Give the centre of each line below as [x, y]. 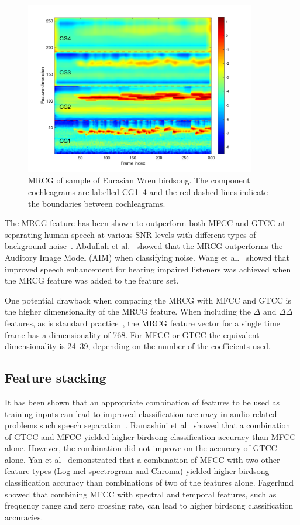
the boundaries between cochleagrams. [97, 203]
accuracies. [24, 517]
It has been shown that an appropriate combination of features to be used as [142, 402]
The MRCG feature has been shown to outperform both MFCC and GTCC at [145, 223]
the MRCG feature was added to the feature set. [92, 280]
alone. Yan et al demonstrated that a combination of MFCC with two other [142, 459]
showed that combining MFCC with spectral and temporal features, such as [141, 494]
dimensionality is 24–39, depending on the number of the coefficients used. [138, 346]
